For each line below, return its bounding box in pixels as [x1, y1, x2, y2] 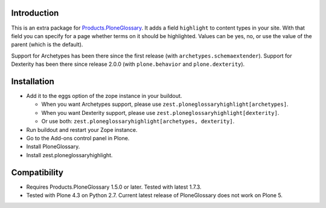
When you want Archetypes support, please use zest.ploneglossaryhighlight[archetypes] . [41, 100, 289, 108]
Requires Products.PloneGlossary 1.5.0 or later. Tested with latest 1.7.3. [26, 183, 202, 190]
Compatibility [11, 167, 63, 178]
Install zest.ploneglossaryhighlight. [26, 151, 113, 158]
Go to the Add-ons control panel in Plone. [26, 134, 130, 141]
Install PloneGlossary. [26, 143, 80, 151]
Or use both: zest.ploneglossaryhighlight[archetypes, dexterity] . [41, 118, 235, 125]
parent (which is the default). [11, 41, 83, 48]
